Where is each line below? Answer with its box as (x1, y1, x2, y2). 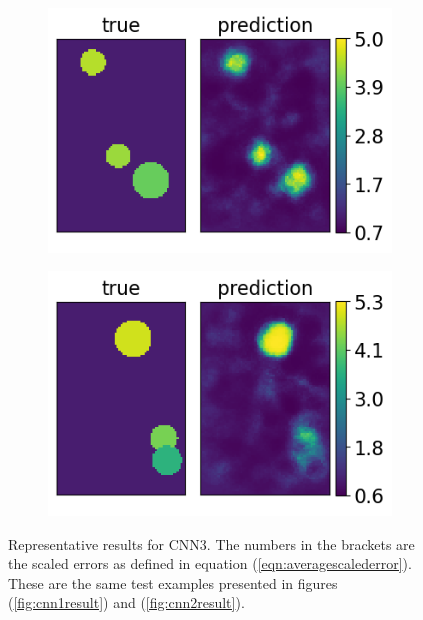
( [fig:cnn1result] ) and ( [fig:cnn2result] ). (8, 592, 245, 613)
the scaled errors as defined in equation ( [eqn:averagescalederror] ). (8, 553, 412, 574)
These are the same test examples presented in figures (8, 572, 338, 593)
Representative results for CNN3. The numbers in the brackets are (8, 533, 415, 554)
